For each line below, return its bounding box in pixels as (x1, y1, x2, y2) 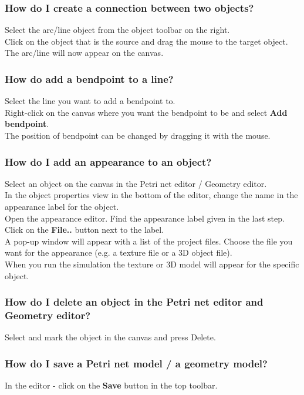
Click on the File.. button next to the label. (5, 223, 164, 236)
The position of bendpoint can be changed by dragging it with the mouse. (5, 129, 271, 141)
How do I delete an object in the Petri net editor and (5, 294, 264, 309)
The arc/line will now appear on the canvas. (5, 46, 164, 59)
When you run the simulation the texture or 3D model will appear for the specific (5, 257, 299, 270)
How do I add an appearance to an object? (5, 154, 212, 169)
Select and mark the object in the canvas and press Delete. (5, 331, 216, 343)
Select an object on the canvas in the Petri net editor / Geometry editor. (5, 177, 267, 189)
